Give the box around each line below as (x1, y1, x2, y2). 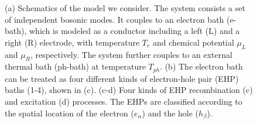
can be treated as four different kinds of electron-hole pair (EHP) (5, 72, 239, 84)
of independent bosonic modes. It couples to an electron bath (5, 13, 224, 25)
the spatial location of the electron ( (5, 106, 135, 119)
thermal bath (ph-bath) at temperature (5, 60, 146, 73)
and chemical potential (153, 36, 234, 48)
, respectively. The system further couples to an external (30, 48, 232, 60)
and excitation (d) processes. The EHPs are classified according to (5, 95, 242, 108)
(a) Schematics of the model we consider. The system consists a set (5, 2, 245, 13)
